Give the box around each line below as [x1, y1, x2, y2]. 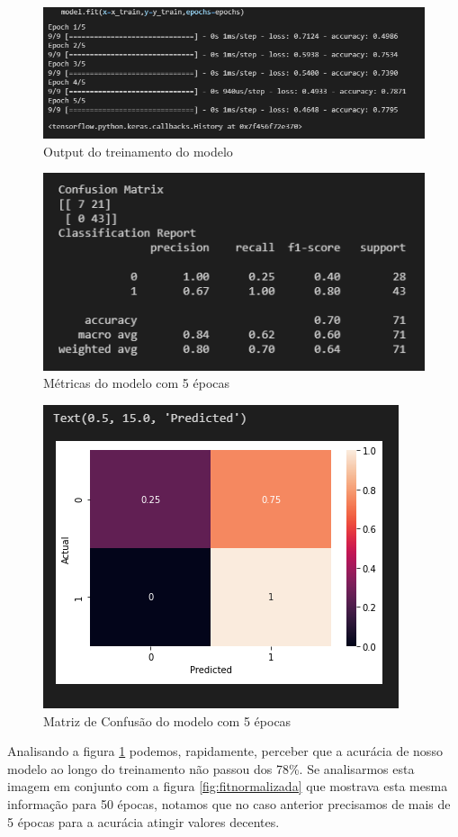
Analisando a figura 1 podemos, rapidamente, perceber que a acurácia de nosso [7, 742, 443, 760]
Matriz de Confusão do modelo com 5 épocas [43, 711, 292, 730]
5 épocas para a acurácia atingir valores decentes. [7, 812, 280, 831]
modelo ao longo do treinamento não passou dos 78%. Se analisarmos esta [7, 759, 415, 778]
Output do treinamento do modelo [43, 141, 233, 160]
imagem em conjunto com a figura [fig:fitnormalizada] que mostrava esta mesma [7, 777, 448, 796]
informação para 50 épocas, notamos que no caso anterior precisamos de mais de [7, 795, 451, 814]
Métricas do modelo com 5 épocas [43, 373, 230, 392]
